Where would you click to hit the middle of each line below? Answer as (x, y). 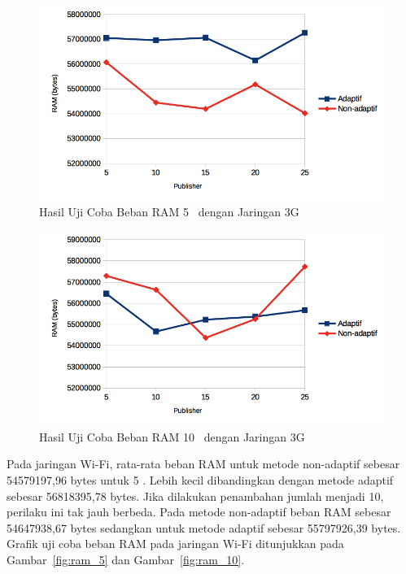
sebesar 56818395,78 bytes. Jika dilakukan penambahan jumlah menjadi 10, (195, 496)
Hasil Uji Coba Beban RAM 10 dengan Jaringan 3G (172, 436)
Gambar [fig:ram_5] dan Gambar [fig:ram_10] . (126, 559)
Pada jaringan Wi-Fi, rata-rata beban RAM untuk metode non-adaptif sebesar (203, 464)
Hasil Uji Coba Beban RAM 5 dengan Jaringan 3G (169, 212)
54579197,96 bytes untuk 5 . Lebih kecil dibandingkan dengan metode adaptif (200, 479)
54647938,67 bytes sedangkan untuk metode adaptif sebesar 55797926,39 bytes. (204, 527)
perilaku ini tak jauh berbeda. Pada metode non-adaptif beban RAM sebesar (199, 512)
